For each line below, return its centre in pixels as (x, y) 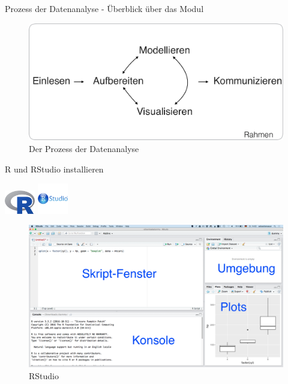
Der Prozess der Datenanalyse (84, 148)
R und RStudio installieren (54, 169)
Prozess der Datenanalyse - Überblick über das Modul (104, 8)
